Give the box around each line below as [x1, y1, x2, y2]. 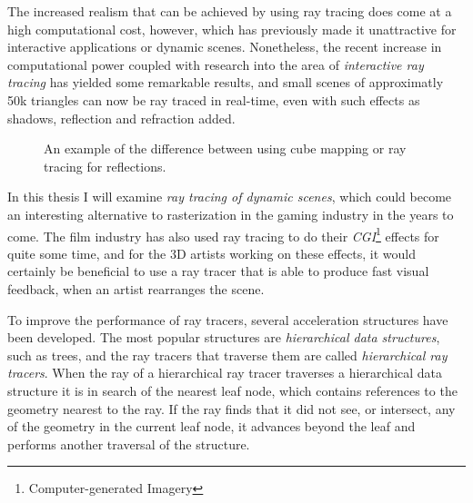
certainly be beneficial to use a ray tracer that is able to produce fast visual [7, 261, 429, 281]
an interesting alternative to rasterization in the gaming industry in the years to [7, 204, 454, 223]
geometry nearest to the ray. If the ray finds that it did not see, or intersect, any [7, 399, 456, 418]
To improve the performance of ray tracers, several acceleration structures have [7, 310, 448, 329]
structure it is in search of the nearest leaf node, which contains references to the [7, 380, 458, 399]
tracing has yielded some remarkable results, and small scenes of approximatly [7, 73, 444, 92]
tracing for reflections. [44, 156, 166, 175]
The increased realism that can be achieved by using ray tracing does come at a [7, 2, 452, 20]
